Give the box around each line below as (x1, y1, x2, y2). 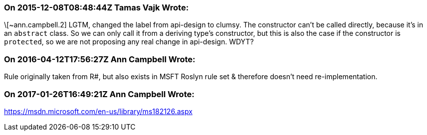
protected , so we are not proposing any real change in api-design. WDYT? (4, 37, 254, 46)
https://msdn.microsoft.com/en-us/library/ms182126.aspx (4, 107, 193, 116)
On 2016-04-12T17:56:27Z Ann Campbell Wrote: (4, 54, 196, 64)
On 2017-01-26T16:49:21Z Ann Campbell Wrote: (4, 89, 195, 99)
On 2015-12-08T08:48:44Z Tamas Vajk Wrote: (4, 2, 189, 12)
